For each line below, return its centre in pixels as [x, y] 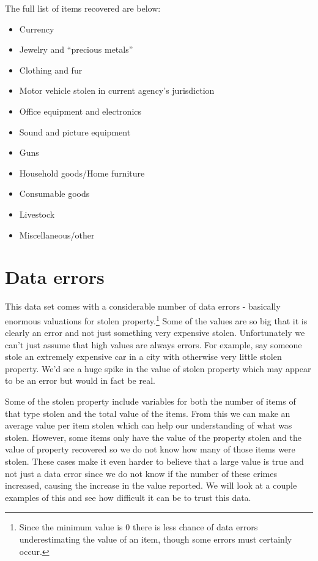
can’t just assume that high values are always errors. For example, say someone [153, 344]
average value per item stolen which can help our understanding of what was [149, 425]
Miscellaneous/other [57, 235]
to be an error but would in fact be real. [80, 380]
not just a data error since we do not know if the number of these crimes [141, 473]
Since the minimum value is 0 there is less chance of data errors [139, 527]
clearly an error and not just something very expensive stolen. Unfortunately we [155, 333]
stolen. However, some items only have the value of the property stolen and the [153, 437]
